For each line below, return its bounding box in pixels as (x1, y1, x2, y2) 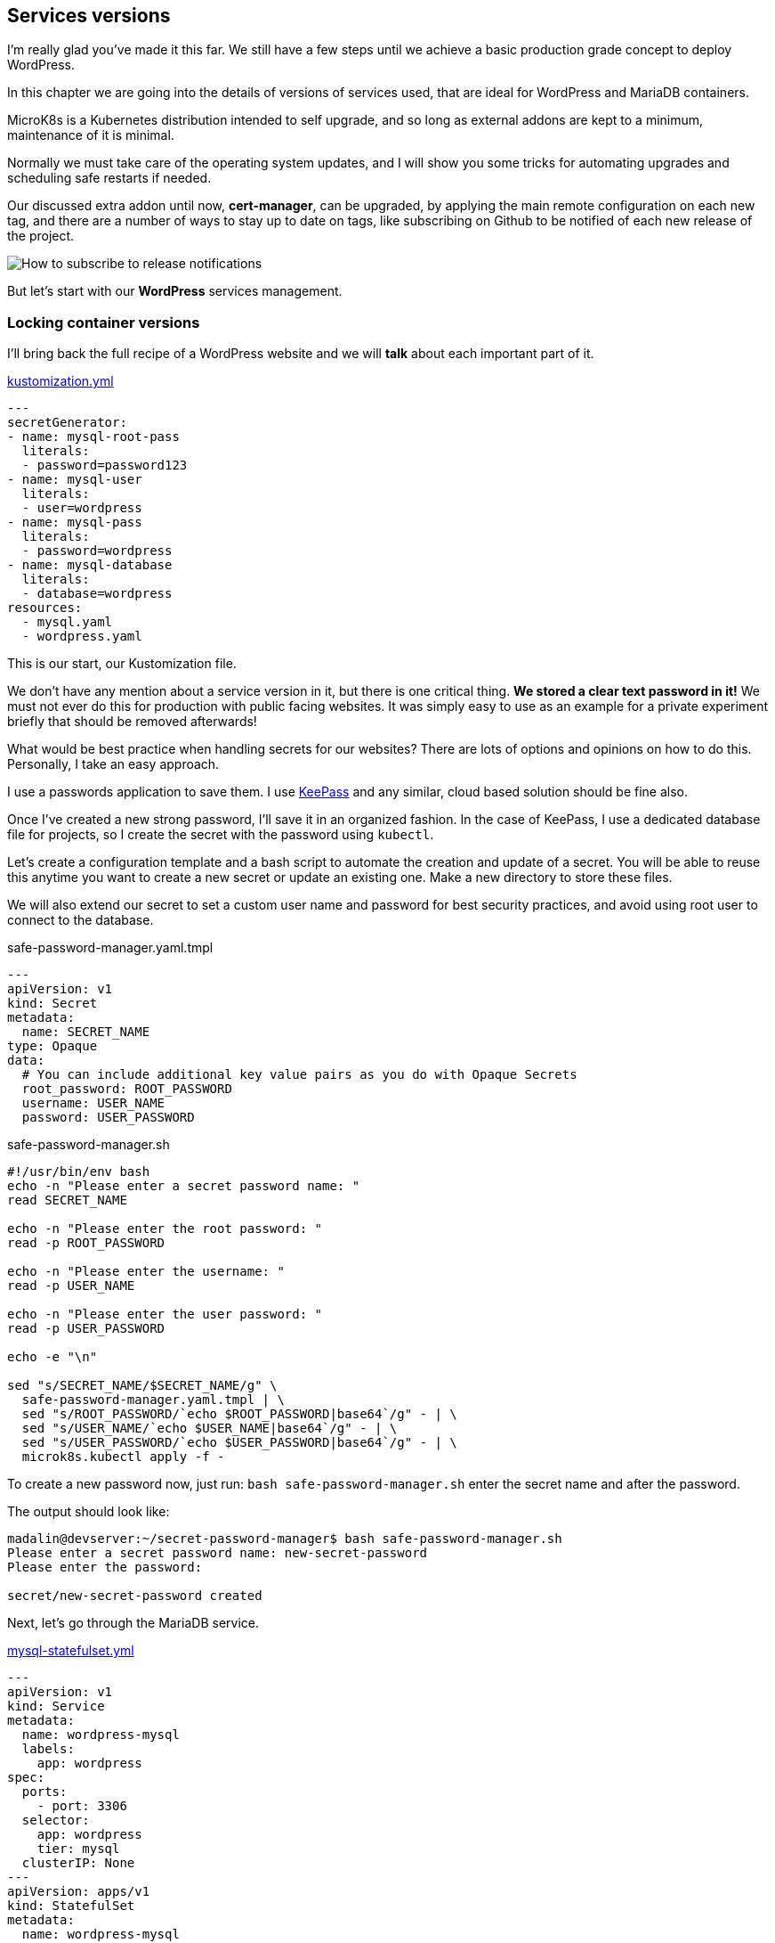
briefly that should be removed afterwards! (7, 714, 257, 730)
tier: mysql (36, 1841, 120, 1857)
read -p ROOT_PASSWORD (7, 1236, 165, 1251)
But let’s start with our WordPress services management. (7, 283, 343, 299)
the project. (7, 228, 75, 244)
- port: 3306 (36, 1799, 127, 1814)
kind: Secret (7, 996, 98, 1011)
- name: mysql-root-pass (7, 429, 180, 445)
